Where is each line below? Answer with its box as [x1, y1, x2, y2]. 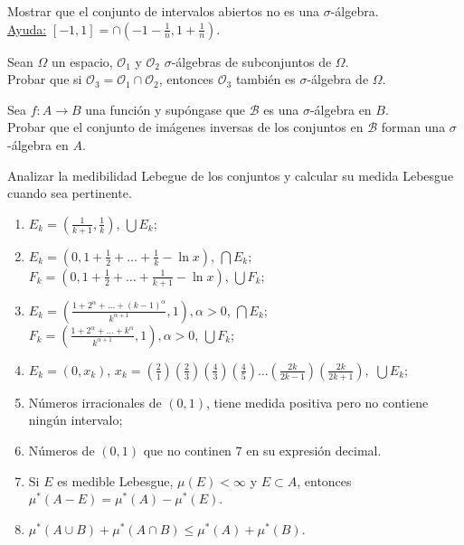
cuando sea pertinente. [7, 183, 132, 202]
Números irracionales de [28, 392, 162, 411]
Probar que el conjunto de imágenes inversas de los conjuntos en [7, 117, 364, 136]
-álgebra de [307, 70, 369, 89]
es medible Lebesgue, [57, 471, 174, 490]
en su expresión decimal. [246, 440, 382, 459]
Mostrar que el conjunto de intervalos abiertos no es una [7, 2, 320, 20]
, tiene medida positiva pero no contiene [206, 392, 429, 411]
